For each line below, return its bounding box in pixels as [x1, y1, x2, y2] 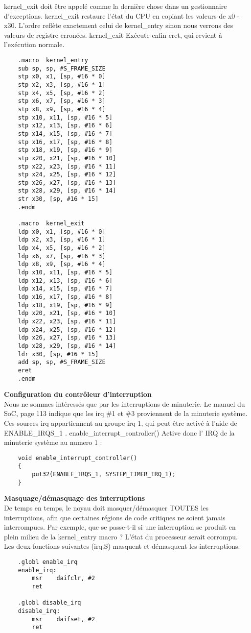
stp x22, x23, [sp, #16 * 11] [18, 163, 116, 170]
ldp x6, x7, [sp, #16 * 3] [18, 252, 106, 260]
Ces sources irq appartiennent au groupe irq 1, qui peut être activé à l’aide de [4, 418, 237, 428]
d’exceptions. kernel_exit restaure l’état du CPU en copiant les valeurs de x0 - [4, 10, 240, 21]
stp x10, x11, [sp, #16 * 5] [18, 114, 113, 121]
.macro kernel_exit [18, 220, 85, 227]
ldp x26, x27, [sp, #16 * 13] [18, 334, 116, 341]
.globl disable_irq [18, 599, 81, 607]
